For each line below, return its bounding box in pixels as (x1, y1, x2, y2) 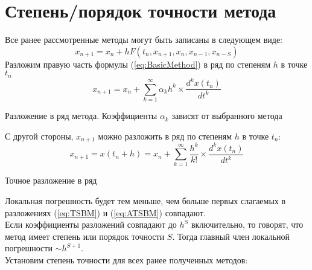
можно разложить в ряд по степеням (98, 129, 232, 142)
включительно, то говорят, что (191, 218, 304, 231)
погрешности (5, 242, 53, 254)
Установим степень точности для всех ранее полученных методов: (5, 253, 248, 266)
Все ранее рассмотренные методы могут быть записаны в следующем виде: (5, 33, 282, 46)
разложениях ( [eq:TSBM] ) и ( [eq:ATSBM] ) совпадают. (5, 206, 206, 219)
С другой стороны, (5, 129, 74, 142)
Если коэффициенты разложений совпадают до (5, 218, 177, 231)
